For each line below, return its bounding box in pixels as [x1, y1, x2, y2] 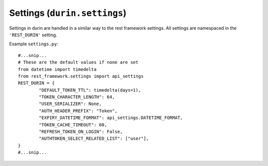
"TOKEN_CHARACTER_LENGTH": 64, [39, 94, 115, 100]
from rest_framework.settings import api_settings [18, 73, 144, 79]
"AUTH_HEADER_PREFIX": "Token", [39, 108, 118, 113]
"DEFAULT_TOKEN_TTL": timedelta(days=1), [39, 87, 141, 93]
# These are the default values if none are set [18, 59, 138, 65]
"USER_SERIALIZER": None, [39, 101, 102, 107]
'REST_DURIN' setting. [9, 32, 58, 38]
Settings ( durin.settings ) [9, 7, 127, 18]
